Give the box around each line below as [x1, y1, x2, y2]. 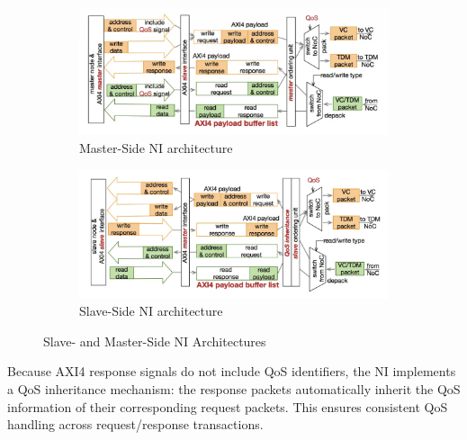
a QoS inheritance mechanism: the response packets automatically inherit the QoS [7, 379, 461, 398]
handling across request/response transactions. [7, 415, 264, 434]
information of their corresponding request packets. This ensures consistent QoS [7, 397, 448, 416]
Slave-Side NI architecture [79, 301, 223, 320]
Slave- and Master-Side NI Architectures [43, 331, 266, 350]
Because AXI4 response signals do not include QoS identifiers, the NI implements [7, 362, 456, 381]
